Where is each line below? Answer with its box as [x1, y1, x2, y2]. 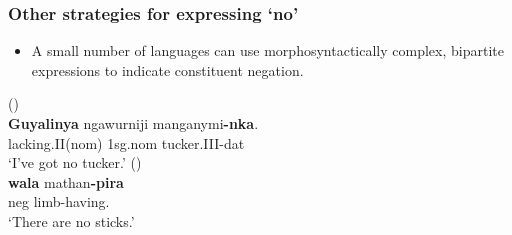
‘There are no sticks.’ [8, 210, 135, 231]
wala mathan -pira [8, 171, 124, 192]
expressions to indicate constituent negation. [31, 59, 304, 80]
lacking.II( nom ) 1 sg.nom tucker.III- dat [8, 132, 245, 153]
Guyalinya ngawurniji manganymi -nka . [8, 113, 259, 133]
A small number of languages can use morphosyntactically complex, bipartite [31, 40, 504, 61]
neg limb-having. [8, 191, 110, 212]
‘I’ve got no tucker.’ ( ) [8, 152, 142, 173]
